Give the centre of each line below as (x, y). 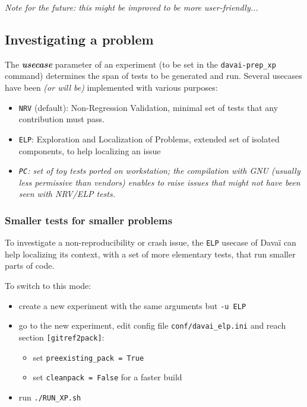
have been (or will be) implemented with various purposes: (111, 88)
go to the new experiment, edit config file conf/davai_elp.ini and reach (152, 325)
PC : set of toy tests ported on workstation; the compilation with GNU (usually (159, 171)
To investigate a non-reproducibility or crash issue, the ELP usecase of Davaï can (151, 242)
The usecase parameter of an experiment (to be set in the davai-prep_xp (140, 64)
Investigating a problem (79, 39)
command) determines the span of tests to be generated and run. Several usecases (153, 76)
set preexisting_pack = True (88, 357)
